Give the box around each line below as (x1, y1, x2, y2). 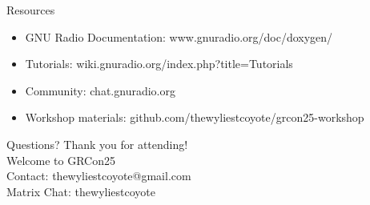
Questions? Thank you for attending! (6, 135, 188, 152)
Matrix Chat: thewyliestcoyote (6, 183, 156, 199)
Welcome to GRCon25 (6, 151, 115, 168)
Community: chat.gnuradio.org (25, 82, 175, 98)
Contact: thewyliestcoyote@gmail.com (6, 167, 191, 184)
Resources (6, 2, 55, 18)
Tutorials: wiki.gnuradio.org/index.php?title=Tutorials (25, 55, 293, 72)
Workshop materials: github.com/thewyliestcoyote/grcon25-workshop (25, 109, 364, 126)
